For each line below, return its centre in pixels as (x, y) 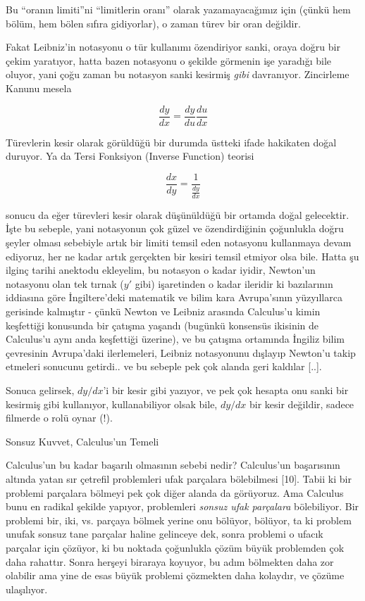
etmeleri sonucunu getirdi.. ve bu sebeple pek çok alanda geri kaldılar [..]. (164, 366)
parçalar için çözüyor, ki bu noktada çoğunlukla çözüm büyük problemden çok (175, 547)
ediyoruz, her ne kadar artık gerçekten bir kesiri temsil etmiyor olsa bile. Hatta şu (182, 256)
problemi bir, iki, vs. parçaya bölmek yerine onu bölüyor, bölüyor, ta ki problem (179, 520)
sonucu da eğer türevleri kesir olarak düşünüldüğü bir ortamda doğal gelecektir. (178, 214)
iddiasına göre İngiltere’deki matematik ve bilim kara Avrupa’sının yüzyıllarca (174, 297)
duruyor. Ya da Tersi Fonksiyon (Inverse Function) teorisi (130, 156)
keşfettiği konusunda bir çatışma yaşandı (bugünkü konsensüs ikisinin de (162, 325)
